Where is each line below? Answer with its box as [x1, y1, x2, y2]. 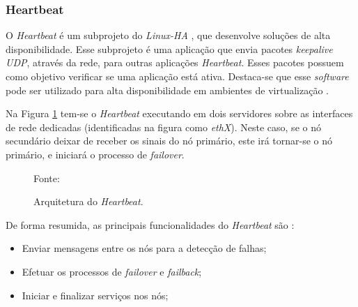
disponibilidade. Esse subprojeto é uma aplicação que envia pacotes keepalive [6, 41, 333, 56]
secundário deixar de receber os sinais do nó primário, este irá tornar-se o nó [6, 133, 333, 148]
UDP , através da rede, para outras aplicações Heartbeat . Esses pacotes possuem [6, 55, 344, 70]
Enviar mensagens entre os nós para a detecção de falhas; [22, 241, 267, 255]
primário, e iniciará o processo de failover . [6, 147, 185, 161]
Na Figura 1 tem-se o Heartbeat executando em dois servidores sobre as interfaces [6, 106, 353, 121]
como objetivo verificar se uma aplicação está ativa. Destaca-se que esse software [6, 69, 349, 83]
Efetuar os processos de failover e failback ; [22, 264, 202, 278]
